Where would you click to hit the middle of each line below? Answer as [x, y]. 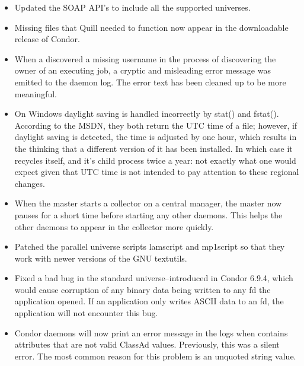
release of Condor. [47, 39]
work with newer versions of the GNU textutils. [101, 258]
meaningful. [36, 93]
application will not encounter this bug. [86, 313]
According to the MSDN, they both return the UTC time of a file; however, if [156, 125]
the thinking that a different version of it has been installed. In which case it [153, 148]
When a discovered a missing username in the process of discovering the [145, 58]
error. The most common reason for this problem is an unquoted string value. [155, 356]
